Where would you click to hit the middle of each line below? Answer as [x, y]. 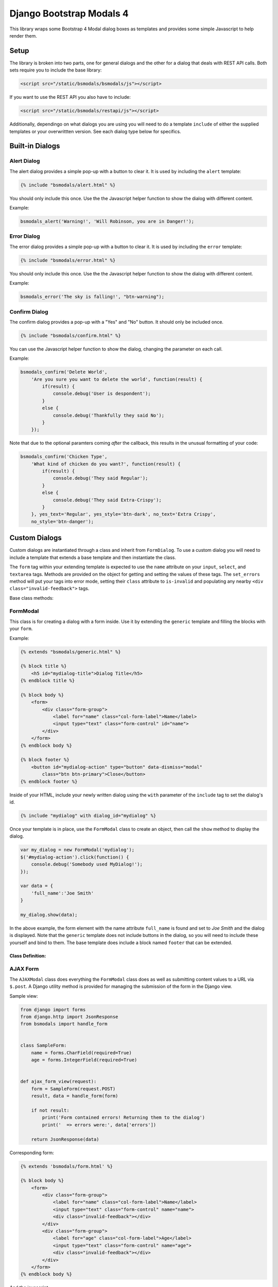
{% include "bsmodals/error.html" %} [68, 260]
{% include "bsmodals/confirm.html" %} [71, 335]
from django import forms [53, 1010]
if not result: [50, 1110]
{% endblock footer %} [49, 781]
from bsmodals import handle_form [64, 1024]
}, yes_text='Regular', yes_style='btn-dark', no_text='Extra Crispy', [124, 514]
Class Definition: [28, 955]
